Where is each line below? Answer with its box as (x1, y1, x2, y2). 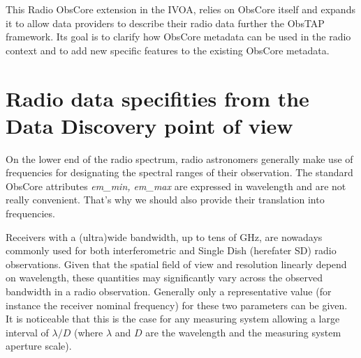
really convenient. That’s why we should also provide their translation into (6, 192, 325, 207)
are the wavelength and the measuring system (145, 325, 341, 339)
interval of (6, 325, 49, 339)
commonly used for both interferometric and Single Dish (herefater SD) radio (6, 243, 337, 258)
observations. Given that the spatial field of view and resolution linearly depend (6, 256, 347, 271)
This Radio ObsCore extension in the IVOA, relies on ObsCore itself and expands (6, 2, 355, 16)
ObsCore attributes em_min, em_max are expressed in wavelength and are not (6, 178, 346, 193)
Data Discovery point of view (6, 111, 293, 139)
